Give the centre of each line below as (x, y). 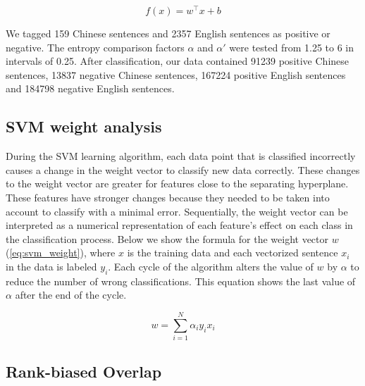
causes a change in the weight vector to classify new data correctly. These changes (183, 169)
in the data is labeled (51, 266)
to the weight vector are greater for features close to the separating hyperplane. (177, 183)
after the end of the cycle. (71, 295)
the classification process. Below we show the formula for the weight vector (167, 238)
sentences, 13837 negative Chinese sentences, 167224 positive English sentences (176, 74)
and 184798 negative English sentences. (90, 88)
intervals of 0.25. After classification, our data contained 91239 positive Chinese (178, 61)
